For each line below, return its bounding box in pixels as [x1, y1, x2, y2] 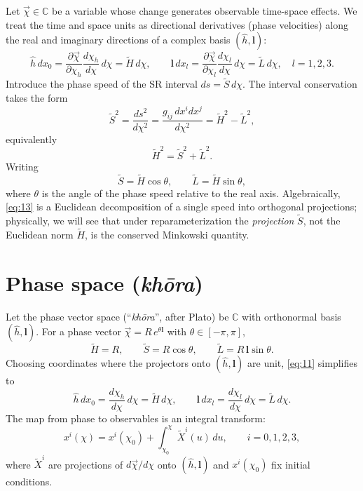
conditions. [6, 474, 53, 489]
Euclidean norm [6, 227, 74, 241]
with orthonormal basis [242, 309, 341, 323]
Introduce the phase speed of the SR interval [6, 76, 198, 91]
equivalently [6, 131, 57, 146]
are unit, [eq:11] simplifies [247, 356, 357, 370]
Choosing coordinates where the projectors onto [6, 356, 211, 370]
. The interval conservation [242, 76, 357, 91]
